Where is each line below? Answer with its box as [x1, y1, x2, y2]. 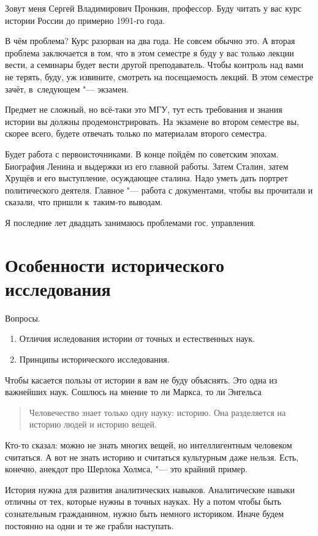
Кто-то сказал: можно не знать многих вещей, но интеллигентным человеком [5, 438, 292, 451]
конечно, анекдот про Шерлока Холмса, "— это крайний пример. [5, 462, 248, 475]
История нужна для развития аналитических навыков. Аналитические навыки [5, 483, 295, 496]
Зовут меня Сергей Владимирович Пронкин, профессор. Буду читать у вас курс [5, 2, 302, 14]
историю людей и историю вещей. [29, 418, 157, 431]
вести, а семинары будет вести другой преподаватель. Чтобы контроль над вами [5, 58, 304, 71]
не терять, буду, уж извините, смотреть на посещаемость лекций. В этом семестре [5, 70, 313, 83]
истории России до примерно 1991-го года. [5, 13, 165, 26]
